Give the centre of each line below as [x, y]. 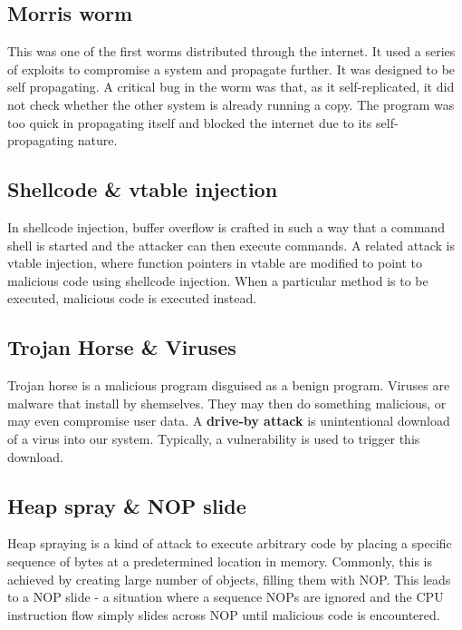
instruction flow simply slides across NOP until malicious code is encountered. [224, 614]
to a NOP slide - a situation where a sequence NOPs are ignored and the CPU [226, 597]
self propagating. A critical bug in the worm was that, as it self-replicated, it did [231, 87]
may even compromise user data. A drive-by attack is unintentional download [229, 421]
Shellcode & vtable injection [143, 189]
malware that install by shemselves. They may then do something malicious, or [227, 403]
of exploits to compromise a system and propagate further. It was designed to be [231, 69]
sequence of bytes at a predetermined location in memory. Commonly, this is [220, 561]
